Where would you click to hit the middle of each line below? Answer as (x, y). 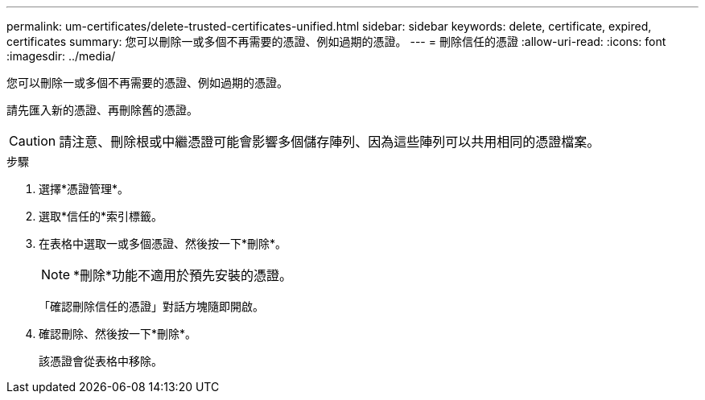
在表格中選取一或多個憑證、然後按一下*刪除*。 (163, 243)
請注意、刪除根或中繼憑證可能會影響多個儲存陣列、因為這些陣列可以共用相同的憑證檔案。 (330, 142)
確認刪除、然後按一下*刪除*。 (118, 334)
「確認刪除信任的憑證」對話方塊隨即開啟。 (151, 306)
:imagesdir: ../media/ (61, 56)
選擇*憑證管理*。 (84, 189)
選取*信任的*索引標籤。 (101, 216)
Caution (33, 141)
